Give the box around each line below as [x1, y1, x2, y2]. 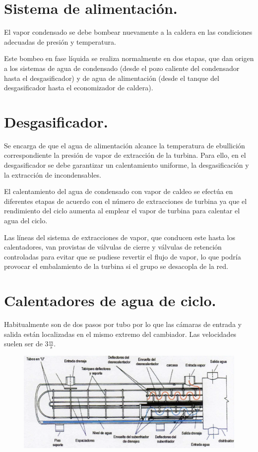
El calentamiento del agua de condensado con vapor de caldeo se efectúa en [4, 186, 233, 196]
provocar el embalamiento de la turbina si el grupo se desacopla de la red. [4, 261, 228, 271]
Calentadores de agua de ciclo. [4, 290, 216, 311]
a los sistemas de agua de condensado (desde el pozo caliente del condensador [4, 63, 240, 73]
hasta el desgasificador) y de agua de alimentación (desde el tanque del [4, 72, 219, 83]
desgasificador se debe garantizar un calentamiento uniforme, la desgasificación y [4, 160, 249, 170]
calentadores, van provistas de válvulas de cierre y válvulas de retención [4, 242, 222, 252]
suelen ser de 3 [4, 338, 49, 349]
